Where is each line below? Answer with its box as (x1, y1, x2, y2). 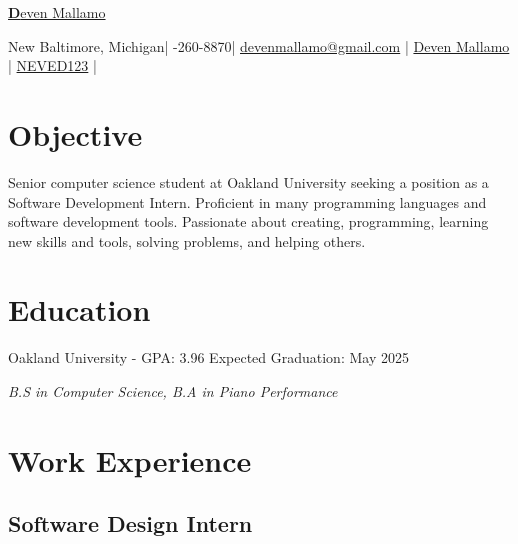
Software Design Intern (8, 508, 253, 539)
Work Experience (8, 439, 252, 480)
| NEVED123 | (8, 55, 97, 76)
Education (8, 289, 151, 330)
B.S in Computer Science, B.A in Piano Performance (8, 381, 338, 401)
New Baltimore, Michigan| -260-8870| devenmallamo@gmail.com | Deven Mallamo (8, 35, 510, 56)
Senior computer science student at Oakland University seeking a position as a (8, 171, 489, 192)
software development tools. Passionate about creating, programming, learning (8, 211, 489, 232)
